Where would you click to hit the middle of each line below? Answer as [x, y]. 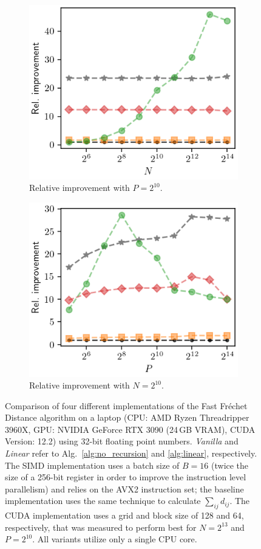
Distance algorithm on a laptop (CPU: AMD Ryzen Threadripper [127, 417]
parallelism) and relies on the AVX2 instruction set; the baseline [124, 489]
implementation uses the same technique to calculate [103, 501]
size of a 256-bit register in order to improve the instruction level [126, 477]
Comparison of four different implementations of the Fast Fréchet [126, 405]
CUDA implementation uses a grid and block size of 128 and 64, [124, 515]
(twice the [230, 465]
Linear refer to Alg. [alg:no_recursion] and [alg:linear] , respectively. [131, 453]
